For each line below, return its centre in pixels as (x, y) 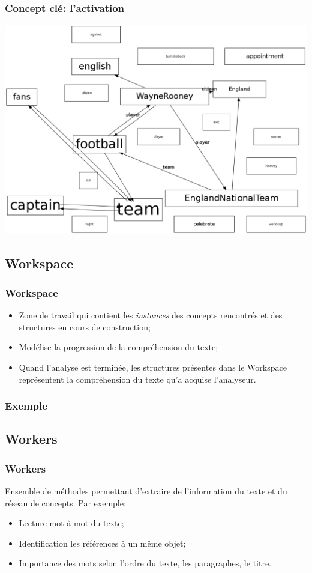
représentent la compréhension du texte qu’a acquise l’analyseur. (137, 379)
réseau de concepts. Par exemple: (65, 502)
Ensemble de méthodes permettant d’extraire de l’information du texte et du (146, 491)
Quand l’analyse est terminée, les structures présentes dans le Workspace (153, 367)
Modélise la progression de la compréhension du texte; (118, 347)
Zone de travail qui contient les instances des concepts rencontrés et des (151, 315)
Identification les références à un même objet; (102, 543)
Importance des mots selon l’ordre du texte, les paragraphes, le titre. (145, 563)
